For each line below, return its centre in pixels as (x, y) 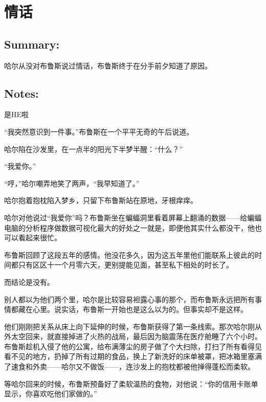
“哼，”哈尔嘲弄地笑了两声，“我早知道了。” (72, 183)
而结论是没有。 (29, 282)
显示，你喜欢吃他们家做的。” (51, 394)
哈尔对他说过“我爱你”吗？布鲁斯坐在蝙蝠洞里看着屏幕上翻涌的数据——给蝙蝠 (133, 217)
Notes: (21, 93)
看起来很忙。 (40, 238)
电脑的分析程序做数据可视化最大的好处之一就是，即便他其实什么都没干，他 (129, 227)
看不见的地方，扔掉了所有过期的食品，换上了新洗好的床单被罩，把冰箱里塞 (129, 356)
